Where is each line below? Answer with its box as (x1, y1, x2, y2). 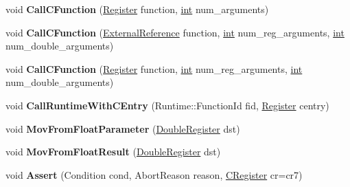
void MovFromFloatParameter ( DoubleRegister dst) (5, 121, 240, 135)
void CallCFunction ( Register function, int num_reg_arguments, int (5, 61, 303, 76)
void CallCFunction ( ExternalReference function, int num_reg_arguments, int (5, 25, 345, 39)
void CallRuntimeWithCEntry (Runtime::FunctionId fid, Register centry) (5, 98, 329, 112)
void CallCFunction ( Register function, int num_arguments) (5, 2, 269, 16)
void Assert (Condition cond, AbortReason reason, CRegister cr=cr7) (5, 167, 303, 181)
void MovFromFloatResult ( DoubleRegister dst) (5, 144, 221, 159)
